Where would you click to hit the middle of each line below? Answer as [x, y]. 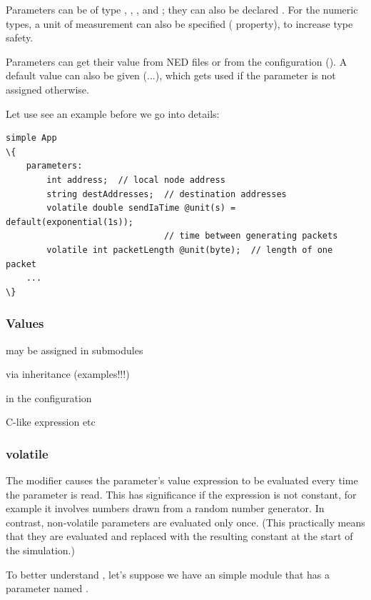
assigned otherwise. [47, 89]
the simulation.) [40, 550]
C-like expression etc [51, 422]
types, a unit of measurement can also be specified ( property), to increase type [179, 23]
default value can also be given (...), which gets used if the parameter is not [171, 75]
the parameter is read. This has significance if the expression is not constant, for [181, 494]
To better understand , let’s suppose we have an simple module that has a [168, 574]
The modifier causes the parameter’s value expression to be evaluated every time [182, 480]
